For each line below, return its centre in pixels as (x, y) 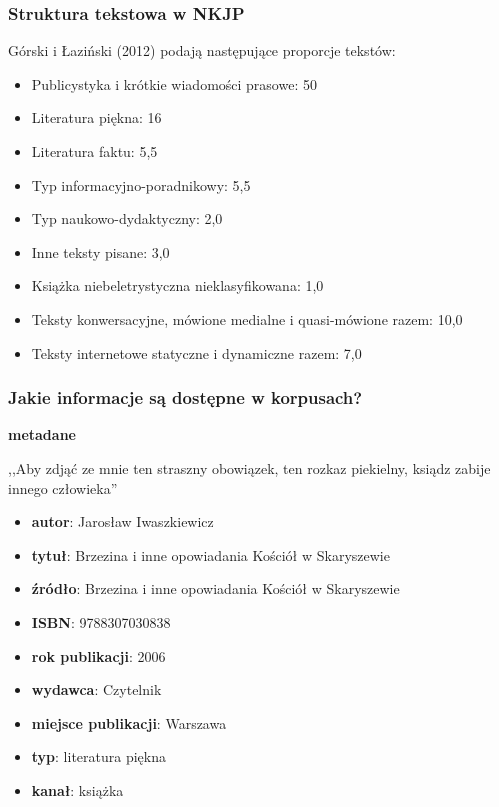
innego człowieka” (63, 487)
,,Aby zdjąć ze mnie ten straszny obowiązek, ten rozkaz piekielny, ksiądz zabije (249, 467)
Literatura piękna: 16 (96, 117)
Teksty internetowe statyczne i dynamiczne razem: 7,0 (196, 352)
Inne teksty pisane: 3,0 (100, 251)
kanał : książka (77, 789)
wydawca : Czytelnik (96, 689)
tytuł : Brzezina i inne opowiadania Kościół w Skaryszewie (210, 554)
